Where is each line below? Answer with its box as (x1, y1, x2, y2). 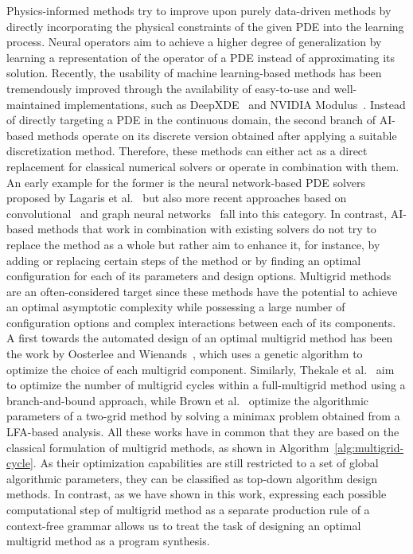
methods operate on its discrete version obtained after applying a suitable (37, 127, 397, 143)
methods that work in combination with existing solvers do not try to (37, 220, 376, 237)
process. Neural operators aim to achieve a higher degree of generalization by (6, 33, 382, 50)
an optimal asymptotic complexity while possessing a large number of (6, 298, 345, 315)
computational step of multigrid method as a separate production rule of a (6, 501, 370, 517)
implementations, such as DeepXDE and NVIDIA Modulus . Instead (64, 96, 406, 112)
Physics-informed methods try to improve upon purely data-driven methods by (6, 2, 392, 18)
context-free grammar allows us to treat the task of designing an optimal (6, 517, 361, 533)
